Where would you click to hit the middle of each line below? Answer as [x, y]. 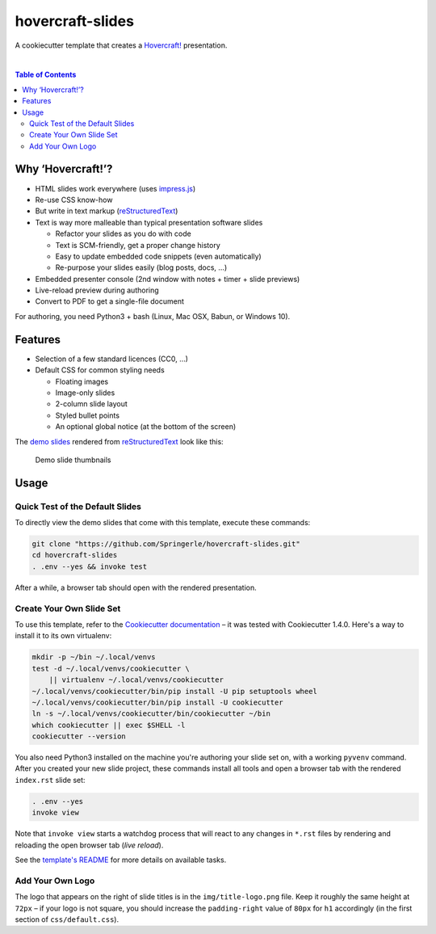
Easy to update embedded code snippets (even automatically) [158, 256]
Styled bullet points [88, 415]
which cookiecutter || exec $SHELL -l [109, 725]
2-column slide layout [92, 404]
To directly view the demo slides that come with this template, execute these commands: [163, 523]
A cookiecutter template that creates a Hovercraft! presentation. [121, 45]
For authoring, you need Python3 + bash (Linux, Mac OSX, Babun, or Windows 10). [153, 316]
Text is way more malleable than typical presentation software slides [149, 222]
